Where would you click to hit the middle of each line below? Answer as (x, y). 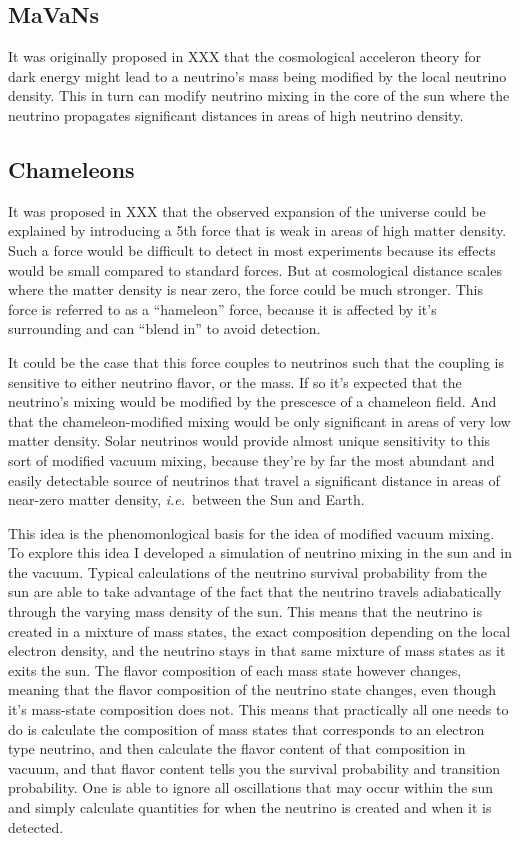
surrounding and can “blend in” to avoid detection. (164, 328)
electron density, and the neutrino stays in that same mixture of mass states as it (257, 650)
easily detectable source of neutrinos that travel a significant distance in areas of (254, 479)
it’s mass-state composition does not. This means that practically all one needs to (258, 709)
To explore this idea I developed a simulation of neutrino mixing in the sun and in (260, 552)
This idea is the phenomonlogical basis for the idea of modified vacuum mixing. (251, 532)
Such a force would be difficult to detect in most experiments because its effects (252, 249)
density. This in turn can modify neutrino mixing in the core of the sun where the (259, 95)
